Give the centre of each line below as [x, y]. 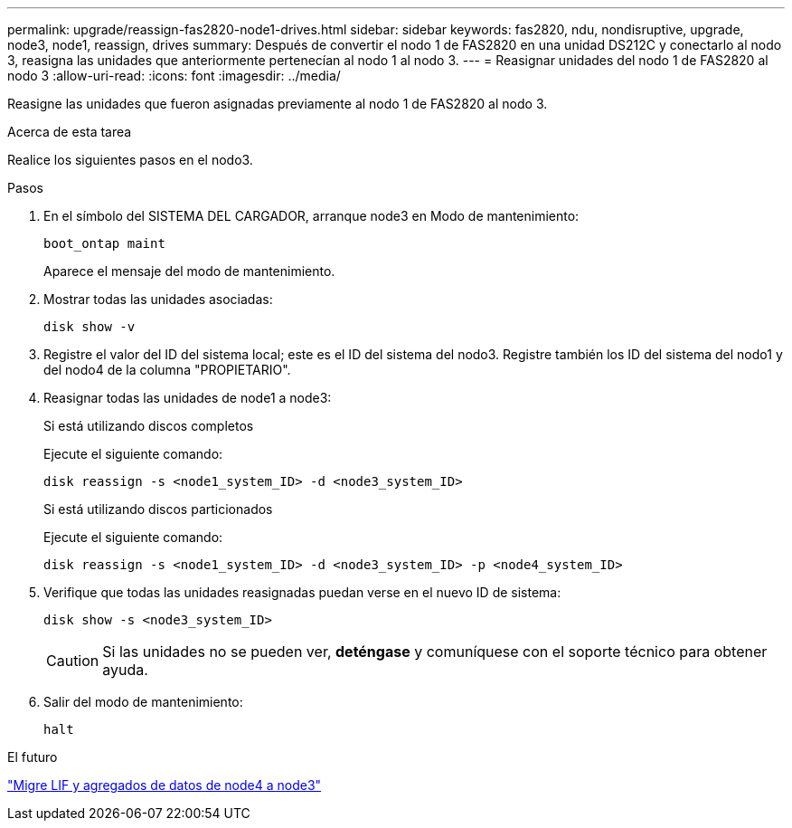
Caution [73, 661]
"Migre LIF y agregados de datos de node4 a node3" [165, 785]
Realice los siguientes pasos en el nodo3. [130, 160]
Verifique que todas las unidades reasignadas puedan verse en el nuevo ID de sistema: [302, 592]
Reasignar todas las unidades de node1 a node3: [188, 398]
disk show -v [90, 327]
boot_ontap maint [104, 243]
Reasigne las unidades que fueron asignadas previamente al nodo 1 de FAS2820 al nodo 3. [278, 104]
